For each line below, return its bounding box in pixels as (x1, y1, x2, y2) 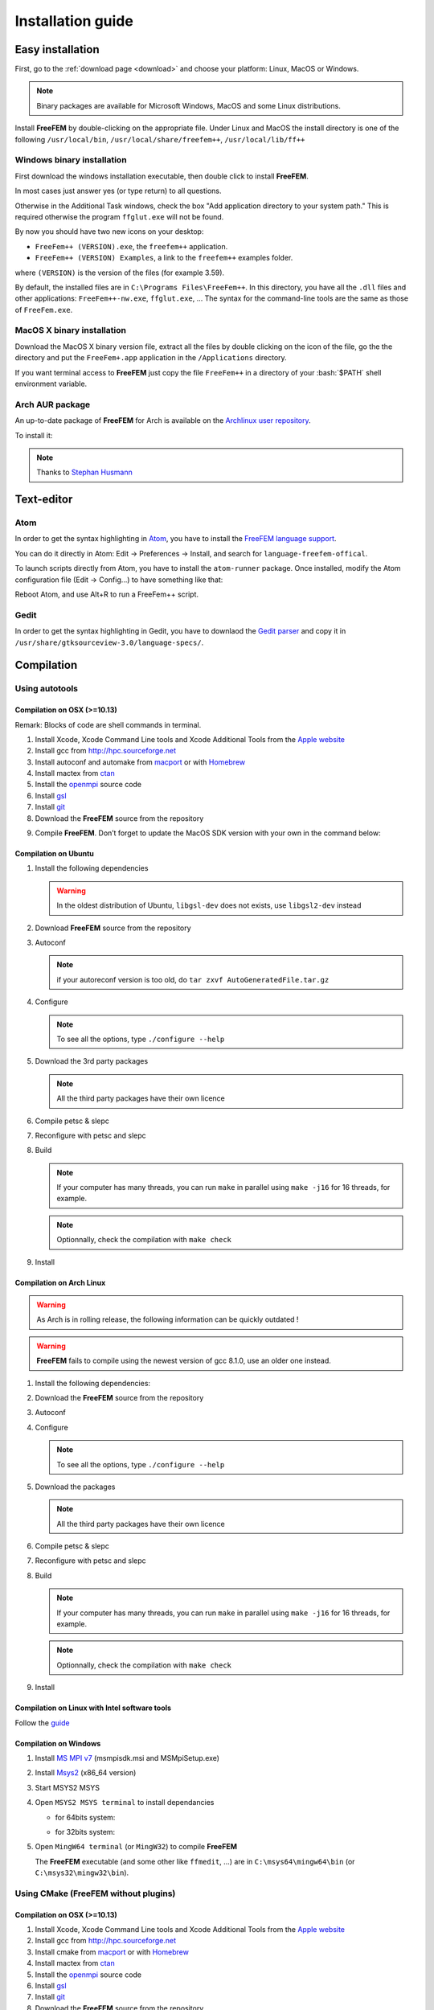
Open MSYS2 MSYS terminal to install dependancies (35, 1798, 215, 1807)
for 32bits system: (55, 1827, 116, 1836)
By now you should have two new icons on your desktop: (14, 227, 204, 236)
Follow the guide (14, 1717, 70, 1728)
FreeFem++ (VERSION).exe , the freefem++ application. (35, 241, 228, 251)
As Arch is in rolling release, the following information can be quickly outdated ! (36, 1315, 299, 1324)
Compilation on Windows (14, 1738, 101, 1748)
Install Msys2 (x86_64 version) (35, 1768, 137, 1778)
